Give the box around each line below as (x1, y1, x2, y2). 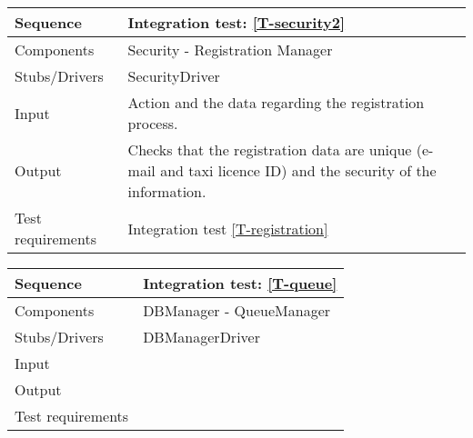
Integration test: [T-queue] (143, 273, 337, 294)
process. (127, 113, 178, 134)
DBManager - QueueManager (143, 300, 331, 321)
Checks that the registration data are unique (127, 139, 412, 160)
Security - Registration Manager (127, 39, 333, 60)
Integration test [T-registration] (127, 217, 328, 239)
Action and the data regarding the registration (127, 92, 425, 113)
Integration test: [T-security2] (127, 12, 346, 33)
